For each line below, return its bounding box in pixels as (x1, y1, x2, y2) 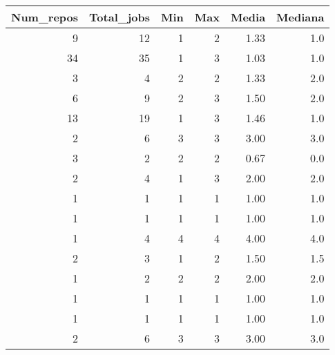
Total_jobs (89, 9, 150, 25)
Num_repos (11, 9, 79, 25)
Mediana (276, 9, 325, 25)
